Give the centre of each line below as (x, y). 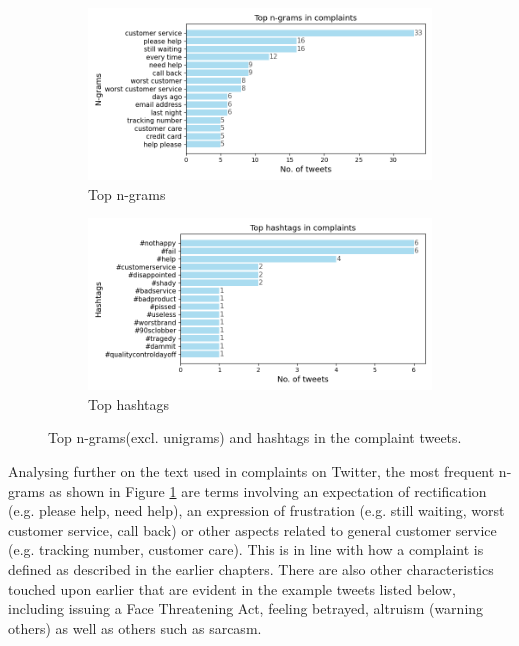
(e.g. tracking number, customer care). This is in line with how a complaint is (246, 549)
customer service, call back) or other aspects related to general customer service (252, 529)
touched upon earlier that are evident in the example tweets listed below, (232, 588)
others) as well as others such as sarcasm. (135, 627)
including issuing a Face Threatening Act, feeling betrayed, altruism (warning (246, 608)
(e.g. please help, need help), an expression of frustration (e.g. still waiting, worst (256, 510)
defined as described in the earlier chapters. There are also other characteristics (251, 568)
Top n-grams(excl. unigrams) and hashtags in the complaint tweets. (255, 437)
